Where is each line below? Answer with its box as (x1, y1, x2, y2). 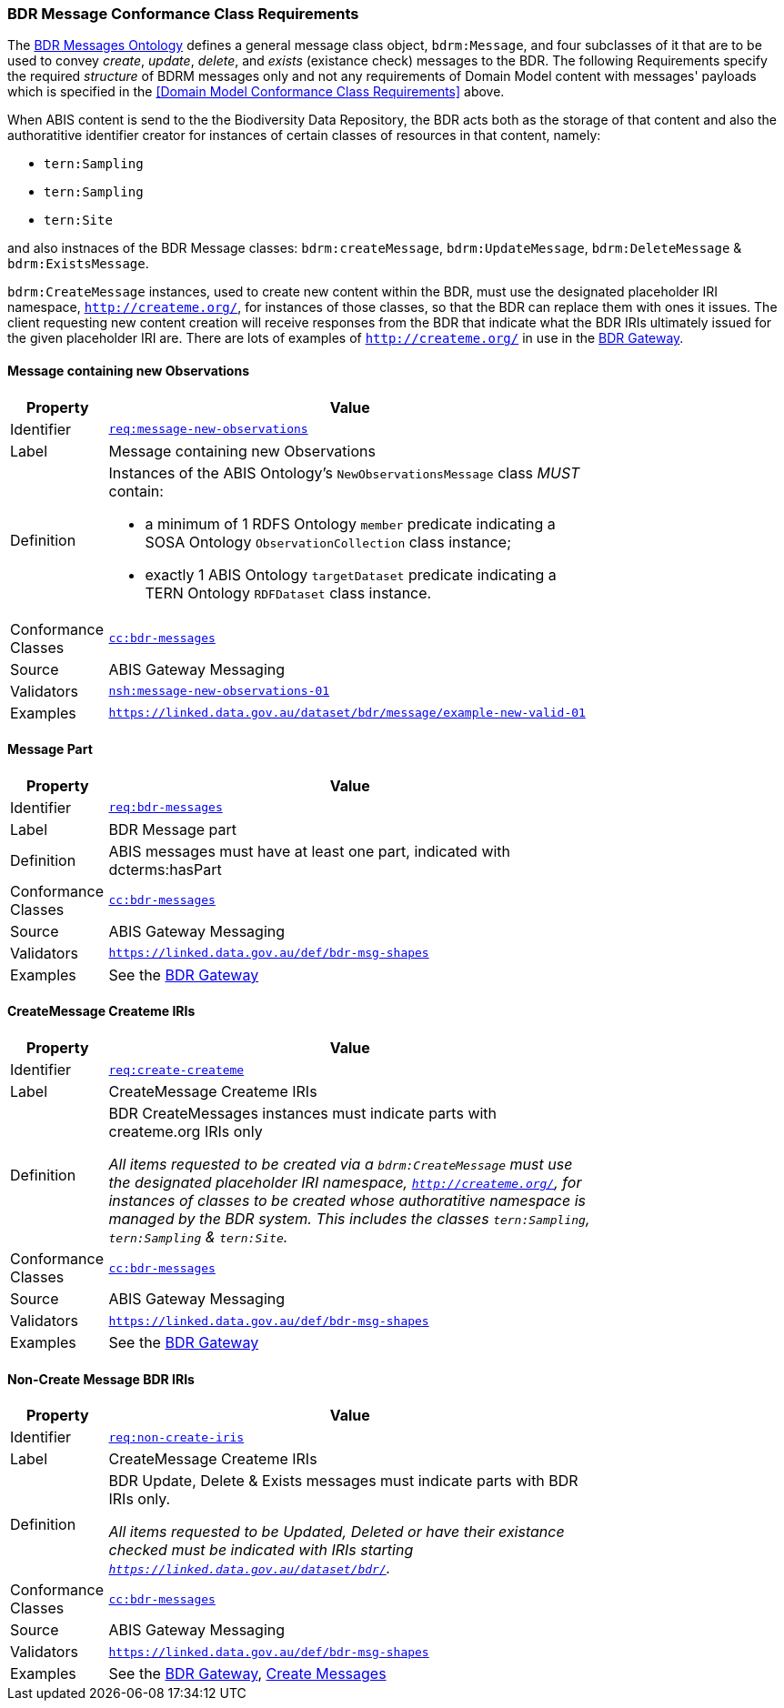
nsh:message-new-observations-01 (108, 684, 330, 698)
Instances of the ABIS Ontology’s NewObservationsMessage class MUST (108, 463, 580, 482)
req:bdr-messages (108, 800, 223, 815)
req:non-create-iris (108, 1430, 245, 1444)
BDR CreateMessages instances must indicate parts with (108, 1104, 498, 1123)
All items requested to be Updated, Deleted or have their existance (108, 1522, 565, 1542)
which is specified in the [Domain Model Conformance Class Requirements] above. (7, 84, 505, 100)
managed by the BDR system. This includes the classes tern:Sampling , (108, 1210, 590, 1229)
